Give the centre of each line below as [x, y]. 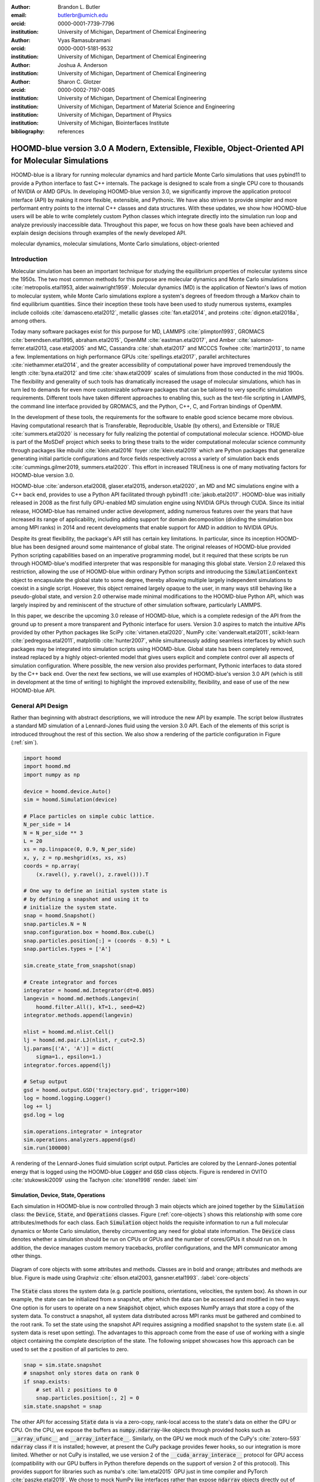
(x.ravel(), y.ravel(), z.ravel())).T [92, 874]
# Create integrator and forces [71, 982]
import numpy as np [52, 774]
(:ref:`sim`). [25, 742]
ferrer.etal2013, [30, 348]
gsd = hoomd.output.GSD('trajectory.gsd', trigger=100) [106, 1090]
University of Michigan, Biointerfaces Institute [113, 123]
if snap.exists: [47, 1382]
